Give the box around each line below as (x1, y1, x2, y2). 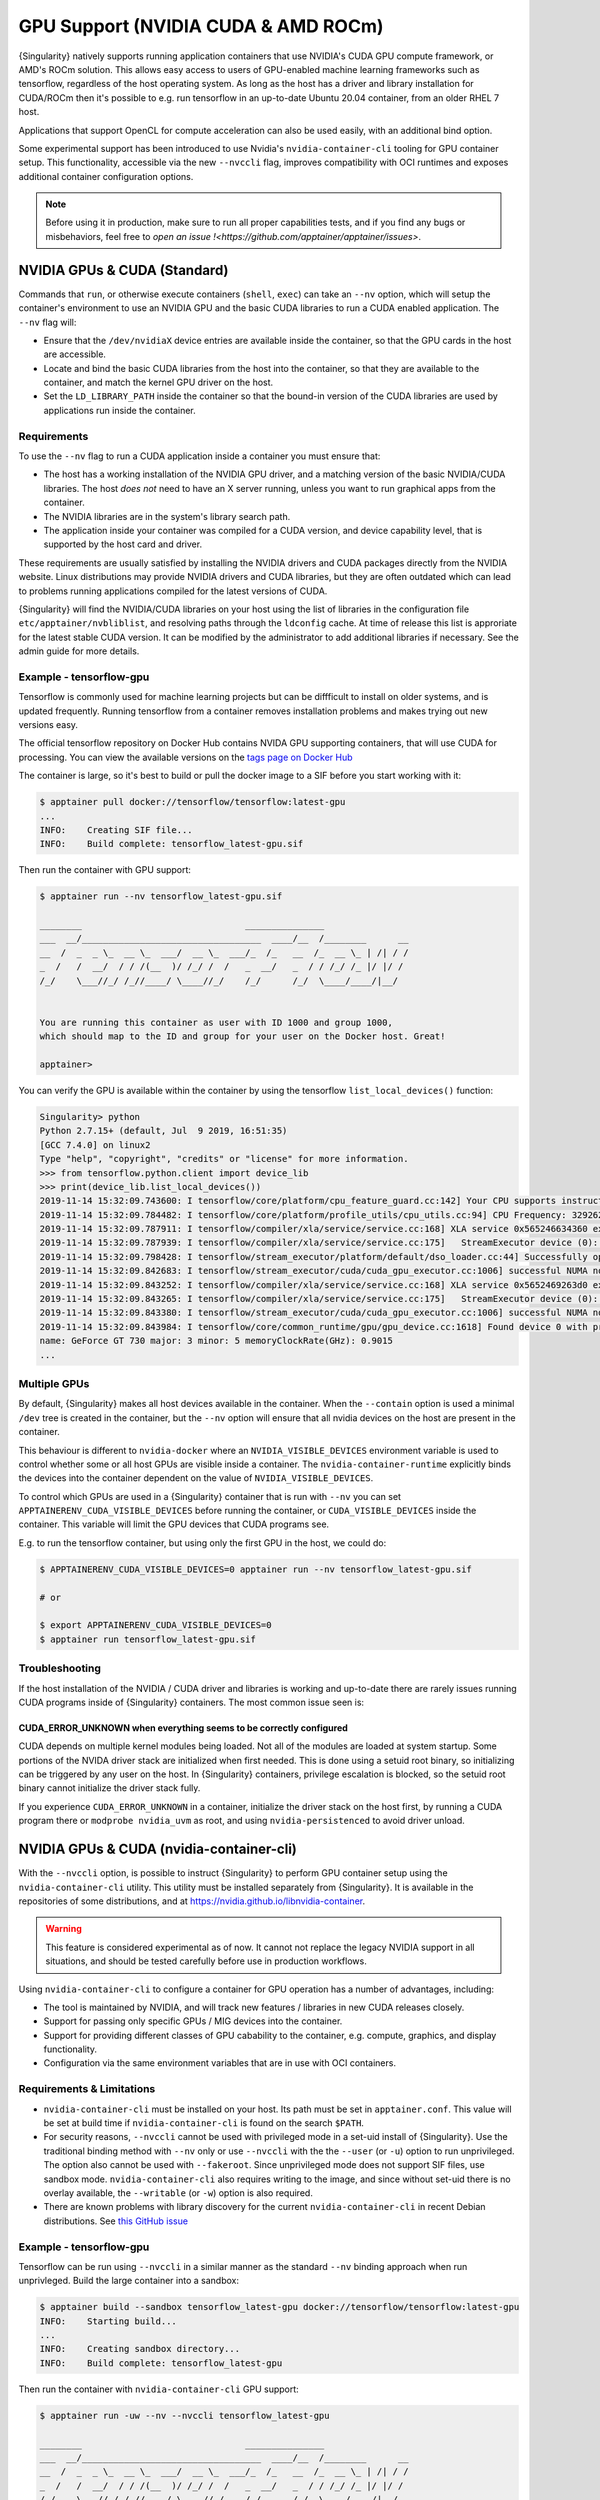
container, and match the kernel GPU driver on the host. (43, 376, 274, 389)
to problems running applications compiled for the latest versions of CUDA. (18, 585, 328, 597)
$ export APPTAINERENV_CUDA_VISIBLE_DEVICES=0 (39, 1620, 272, 1631)
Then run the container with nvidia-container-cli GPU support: (18, 2383, 299, 2395)
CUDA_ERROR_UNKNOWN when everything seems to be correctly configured (18, 1721, 349, 1734)
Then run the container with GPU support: (18, 864, 192, 876)
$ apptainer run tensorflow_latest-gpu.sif (39, 1633, 257, 1645)
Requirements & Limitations (18, 2082, 156, 2096)
